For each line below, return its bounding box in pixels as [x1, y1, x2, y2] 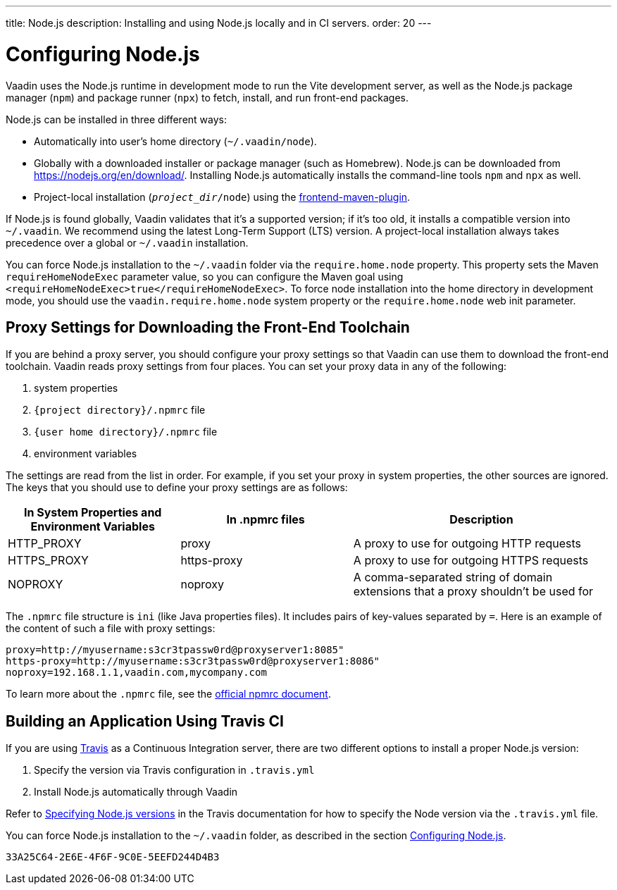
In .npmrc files [226, 512, 305, 527]
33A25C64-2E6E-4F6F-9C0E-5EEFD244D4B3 [6, 851, 220, 863]
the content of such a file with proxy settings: [6, 622, 216, 635]
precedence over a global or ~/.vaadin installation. [6, 236, 249, 249]
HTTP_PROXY [8, 536, 82, 551]
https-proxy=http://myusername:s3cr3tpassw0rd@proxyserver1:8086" [6, 655, 380, 667]
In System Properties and [23, 505, 162, 520]
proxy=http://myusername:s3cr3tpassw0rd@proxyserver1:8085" [6, 644, 344, 656]
